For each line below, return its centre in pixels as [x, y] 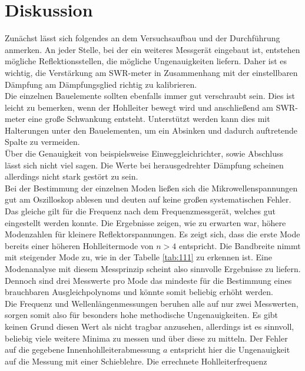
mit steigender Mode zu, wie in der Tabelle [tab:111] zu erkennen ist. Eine [138, 257]
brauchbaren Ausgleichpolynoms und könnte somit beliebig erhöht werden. [139, 292]
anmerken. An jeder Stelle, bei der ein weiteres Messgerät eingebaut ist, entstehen [152, 49]
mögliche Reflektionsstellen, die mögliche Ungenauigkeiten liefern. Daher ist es [146, 61]
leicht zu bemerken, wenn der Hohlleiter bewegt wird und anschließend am [139, 107]
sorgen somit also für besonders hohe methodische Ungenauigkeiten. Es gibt [142, 315]
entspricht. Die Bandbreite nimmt [240, 245]
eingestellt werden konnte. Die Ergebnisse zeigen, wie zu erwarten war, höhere [145, 222]
